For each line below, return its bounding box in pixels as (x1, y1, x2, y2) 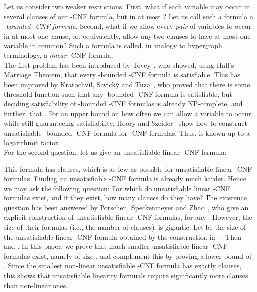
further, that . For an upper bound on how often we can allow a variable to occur (4, 108, 251, 118)
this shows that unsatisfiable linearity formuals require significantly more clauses (4, 270, 248, 281)
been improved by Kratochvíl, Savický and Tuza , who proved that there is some (4, 79, 250, 89)
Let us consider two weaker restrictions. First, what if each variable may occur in (4, 1, 250, 11)
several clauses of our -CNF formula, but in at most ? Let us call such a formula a (4, 11, 254, 21)
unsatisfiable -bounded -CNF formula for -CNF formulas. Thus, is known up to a (4, 127, 250, 138)
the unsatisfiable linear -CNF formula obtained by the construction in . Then (4, 231, 241, 242)
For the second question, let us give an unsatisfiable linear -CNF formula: (4, 146, 227, 157)
